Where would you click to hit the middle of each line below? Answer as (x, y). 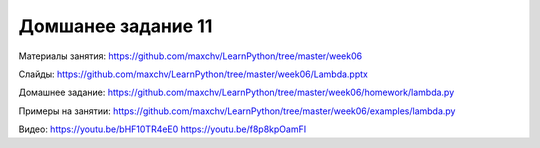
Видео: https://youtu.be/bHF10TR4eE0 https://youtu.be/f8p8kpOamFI (162, 129)
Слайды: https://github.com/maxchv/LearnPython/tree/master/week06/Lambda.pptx (193, 74)
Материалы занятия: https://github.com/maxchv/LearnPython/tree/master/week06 (190, 56)
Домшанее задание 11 (115, 26)
